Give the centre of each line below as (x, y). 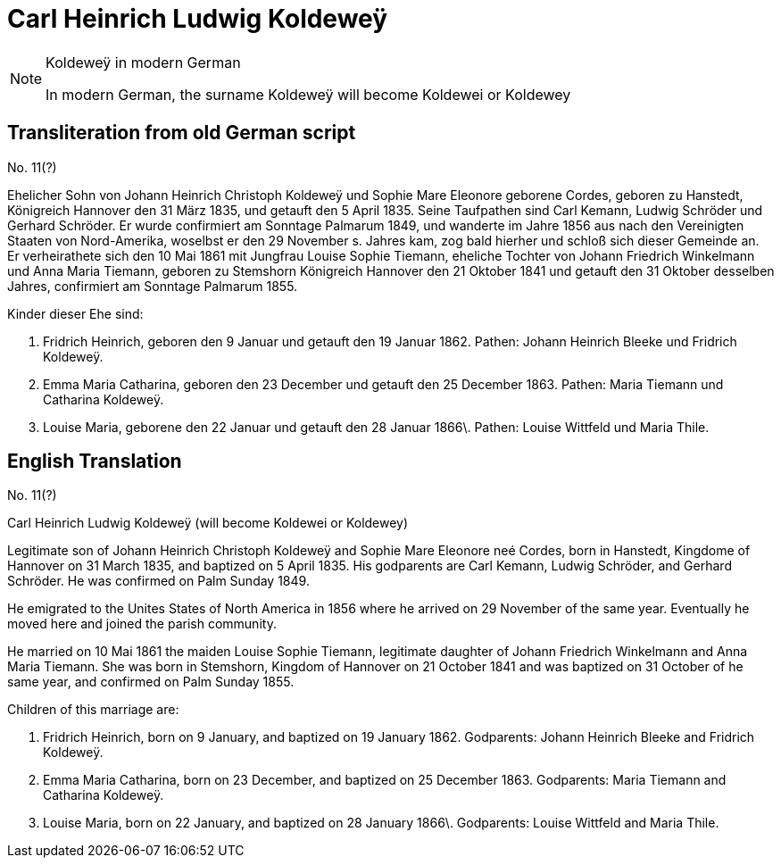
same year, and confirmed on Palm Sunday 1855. (151, 682)
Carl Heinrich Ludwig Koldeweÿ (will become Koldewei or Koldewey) (208, 523)
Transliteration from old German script (182, 133)
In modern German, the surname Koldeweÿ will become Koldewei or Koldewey (308, 94)
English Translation (95, 462)
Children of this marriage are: (93, 710)
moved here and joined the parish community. (142, 624)
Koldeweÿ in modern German (143, 62)
